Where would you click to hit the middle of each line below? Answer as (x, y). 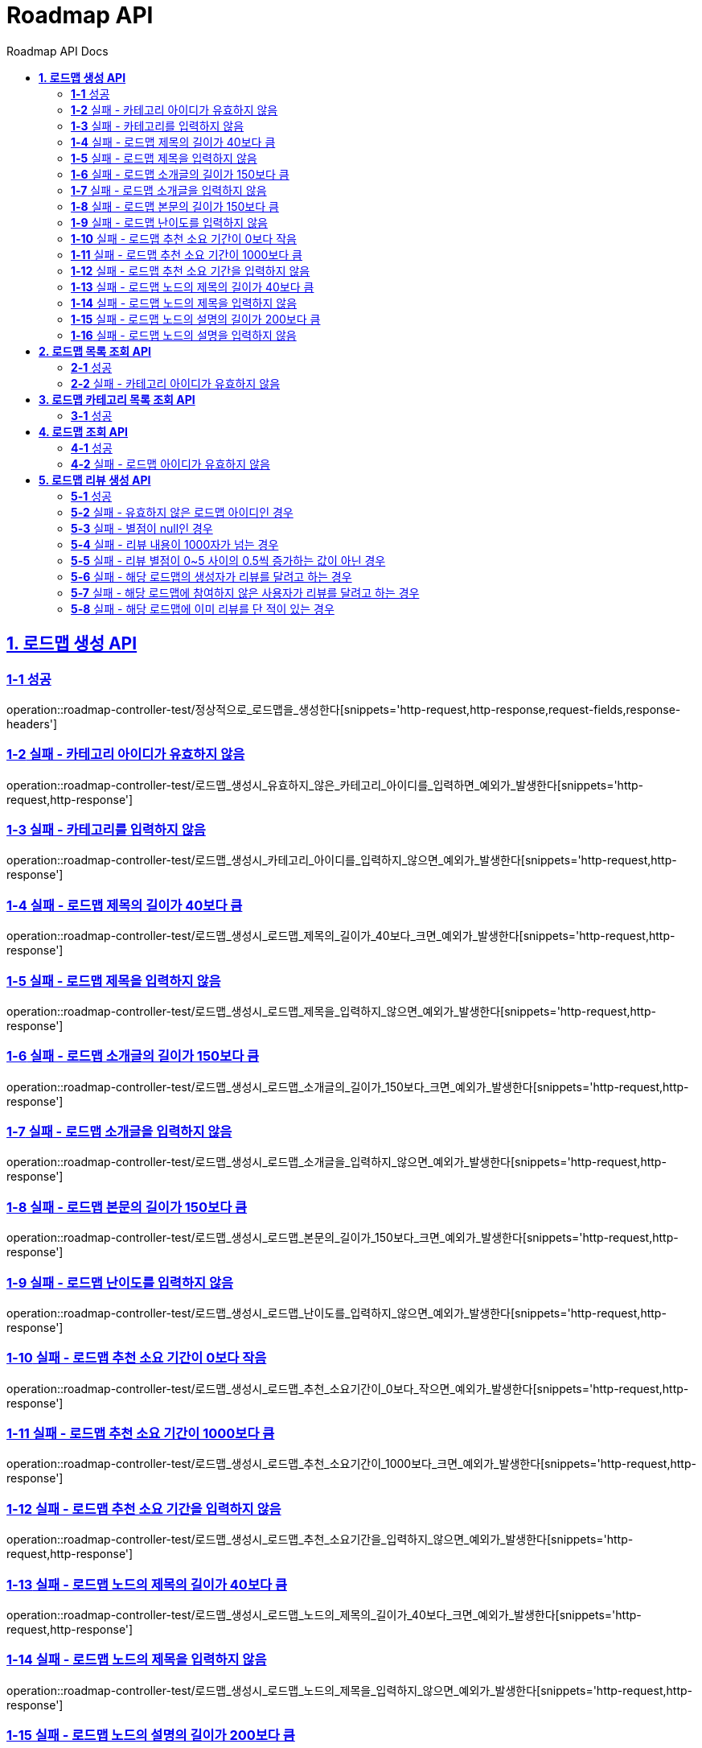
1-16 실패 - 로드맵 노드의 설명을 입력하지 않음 (184, 335)
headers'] (32, 724)
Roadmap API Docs (57, 51)
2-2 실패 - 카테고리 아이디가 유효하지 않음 (176, 383)
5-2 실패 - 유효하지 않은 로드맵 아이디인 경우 (182, 512)
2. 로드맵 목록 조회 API (95, 351)
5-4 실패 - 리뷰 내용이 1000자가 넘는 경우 (175, 544)
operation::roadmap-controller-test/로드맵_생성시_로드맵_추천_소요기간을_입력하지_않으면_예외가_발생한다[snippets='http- (320, 1540)
